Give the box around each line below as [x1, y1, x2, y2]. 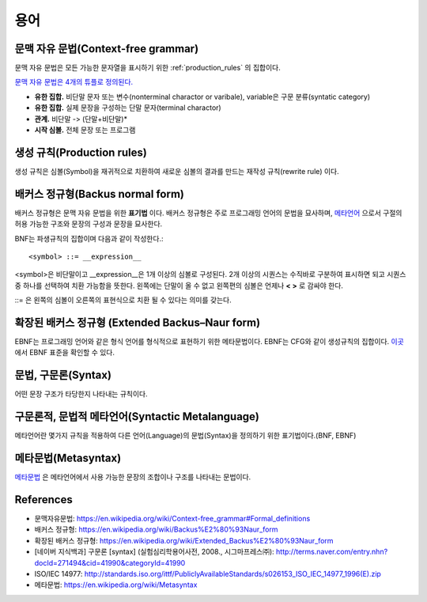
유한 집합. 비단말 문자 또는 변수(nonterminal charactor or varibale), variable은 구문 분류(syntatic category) [34, 92, 371, 101]
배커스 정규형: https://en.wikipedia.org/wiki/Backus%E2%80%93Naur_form [34, 524, 278, 534]
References [14, 493, 73, 506]
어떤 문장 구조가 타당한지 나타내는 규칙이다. [14, 389, 148, 399]
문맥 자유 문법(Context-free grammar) [14, 42, 199, 55]
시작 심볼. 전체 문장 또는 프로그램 [34, 125, 136, 134]
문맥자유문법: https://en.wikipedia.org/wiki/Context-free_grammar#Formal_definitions [34, 514, 311, 524]
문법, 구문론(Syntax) [14, 369, 112, 382]
